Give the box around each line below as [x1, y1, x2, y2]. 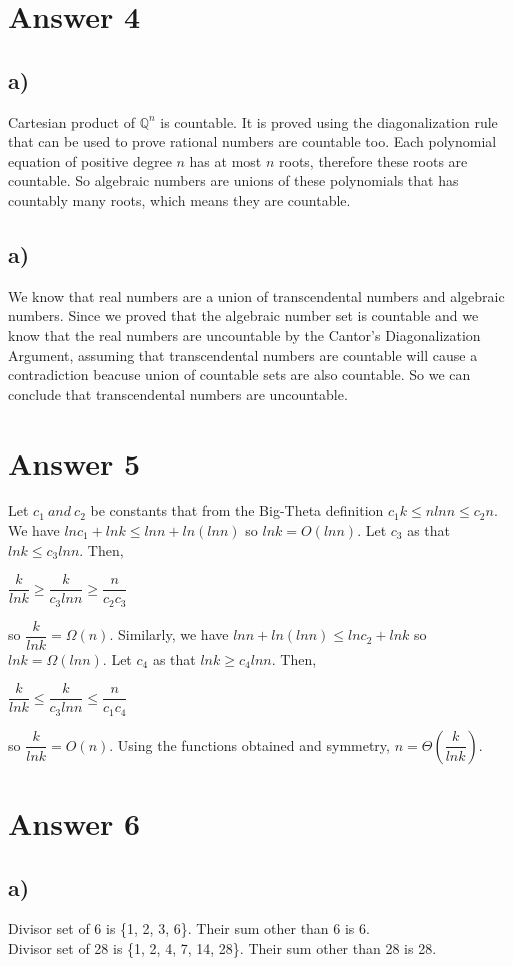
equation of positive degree [8, 150, 172, 171]
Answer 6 [8, 803, 141, 844]
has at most [189, 150, 262, 171]
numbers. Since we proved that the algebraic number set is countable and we [8, 305, 479, 326]
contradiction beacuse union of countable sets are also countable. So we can [8, 364, 471, 385]
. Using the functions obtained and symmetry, [109, 734, 390, 755]
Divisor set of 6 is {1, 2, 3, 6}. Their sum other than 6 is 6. [8, 918, 370, 939]
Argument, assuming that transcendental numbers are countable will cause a [8, 344, 478, 365]
